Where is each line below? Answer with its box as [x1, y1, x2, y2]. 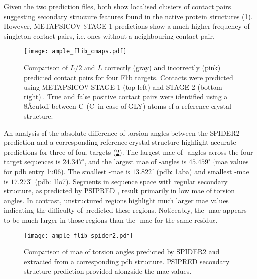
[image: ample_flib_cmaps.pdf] [24, 48, 127, 55]
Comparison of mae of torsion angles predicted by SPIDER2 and [24, 246, 220, 257]
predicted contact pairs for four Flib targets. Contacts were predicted [24, 72, 233, 82]
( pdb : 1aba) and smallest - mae [156, 166, 249, 176]
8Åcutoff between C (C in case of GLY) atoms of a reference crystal [24, 101, 231, 111]
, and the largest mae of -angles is [84, 156, 187, 167]
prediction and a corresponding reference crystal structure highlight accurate [4, 137, 236, 147]
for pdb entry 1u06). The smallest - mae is [4, 166, 130, 176]
